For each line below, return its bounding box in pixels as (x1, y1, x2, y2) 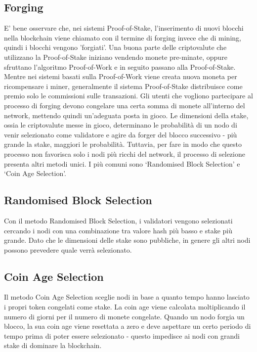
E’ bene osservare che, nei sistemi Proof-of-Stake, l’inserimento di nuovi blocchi (4, 23, 244, 33)
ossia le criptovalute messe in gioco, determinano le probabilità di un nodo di (4, 120, 237, 130)
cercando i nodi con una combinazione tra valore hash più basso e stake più (4, 225, 233, 235)
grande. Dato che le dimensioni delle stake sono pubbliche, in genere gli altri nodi (4, 235, 251, 245)
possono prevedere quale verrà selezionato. (4, 244, 132, 255)
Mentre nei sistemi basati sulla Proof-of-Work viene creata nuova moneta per (4, 71, 237, 82)
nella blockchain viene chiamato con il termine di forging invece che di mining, (4, 32, 241, 43)
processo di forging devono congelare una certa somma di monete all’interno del (4, 100, 245, 110)
